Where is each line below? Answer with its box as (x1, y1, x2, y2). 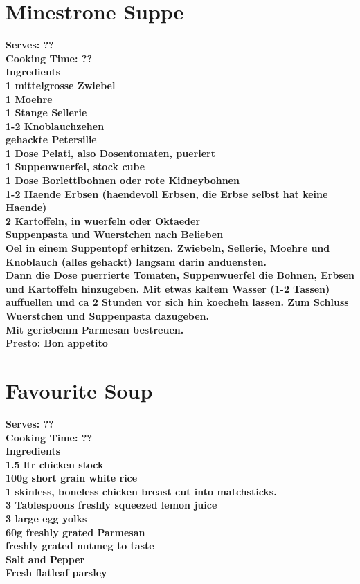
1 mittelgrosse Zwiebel (6, 77, 116, 92)
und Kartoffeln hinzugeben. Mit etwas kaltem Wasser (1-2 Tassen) (6, 281, 330, 295)
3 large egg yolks (6, 511, 87, 526)
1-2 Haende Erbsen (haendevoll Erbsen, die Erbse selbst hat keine (6, 186, 328, 201)
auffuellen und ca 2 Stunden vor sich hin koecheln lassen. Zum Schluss (6, 295, 349, 309)
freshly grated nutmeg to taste (6, 538, 154, 553)
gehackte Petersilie (6, 132, 97, 147)
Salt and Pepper (6, 551, 85, 566)
